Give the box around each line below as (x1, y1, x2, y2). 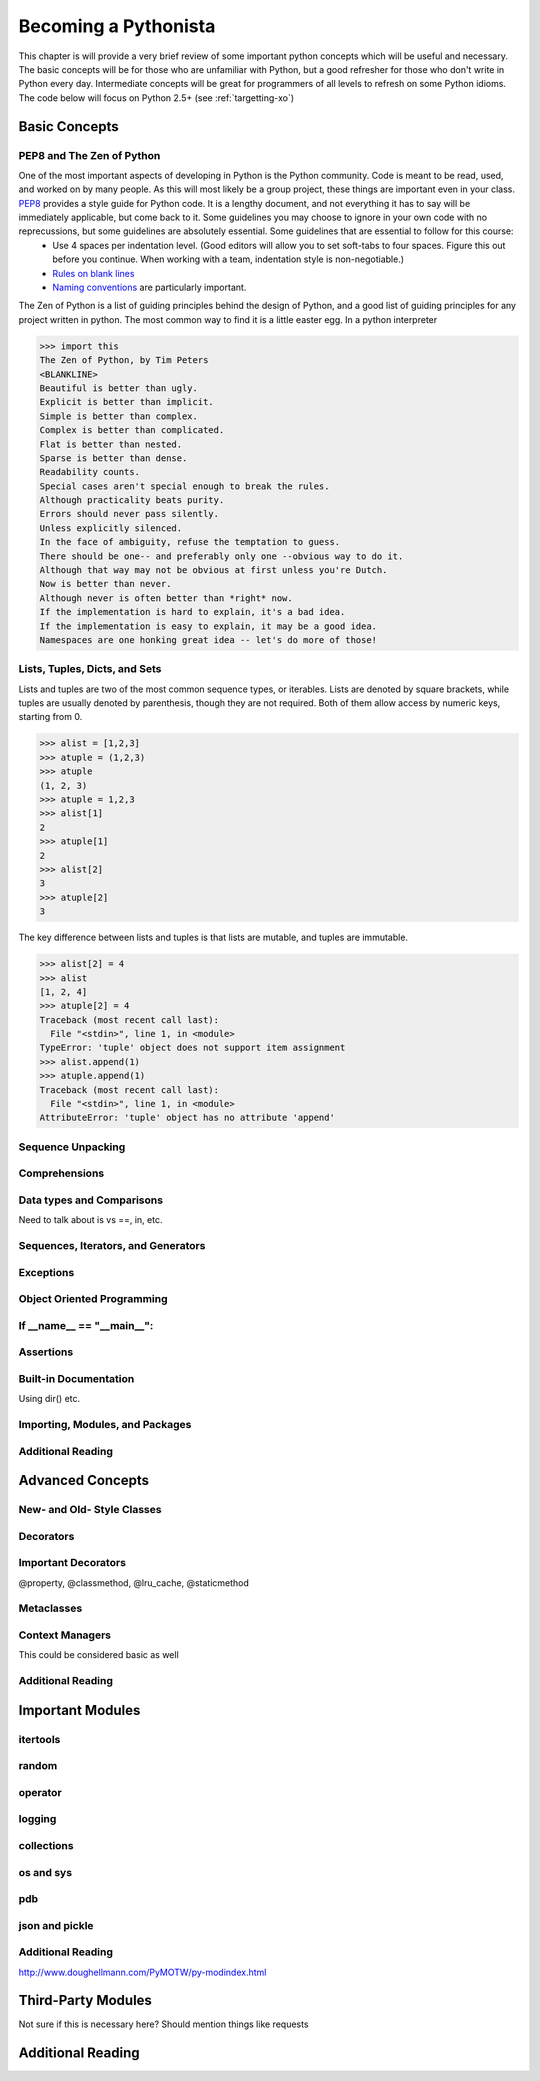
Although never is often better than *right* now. (39, 592, 294, 604)
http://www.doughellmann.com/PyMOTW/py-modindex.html (18, 1966, 267, 1978)
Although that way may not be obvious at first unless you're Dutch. (39, 565, 388, 576)
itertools (18, 1732, 61, 1746)
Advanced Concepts (18, 1472, 150, 1489)
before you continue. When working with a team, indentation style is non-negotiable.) (52, 253, 405, 265)
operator (18, 1785, 62, 1799)
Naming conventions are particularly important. (52, 281, 247, 293)
